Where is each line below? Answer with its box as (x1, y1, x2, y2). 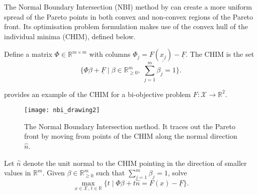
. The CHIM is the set (186, 49, 254, 59)
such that (96, 167, 125, 178)
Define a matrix (4, 49, 52, 59)
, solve (167, 167, 187, 178)
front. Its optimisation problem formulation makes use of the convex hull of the (4, 21, 248, 32)
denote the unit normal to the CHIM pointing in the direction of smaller (23, 157, 247, 168)
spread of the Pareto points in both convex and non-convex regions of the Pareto (4, 11, 253, 22)
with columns (89, 49, 131, 59)
